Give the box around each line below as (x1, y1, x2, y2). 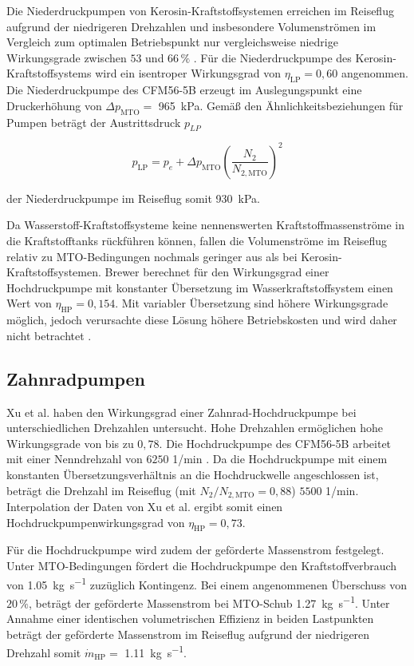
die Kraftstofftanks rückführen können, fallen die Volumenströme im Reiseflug (6, 232, 388, 249)
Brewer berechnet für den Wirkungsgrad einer (104, 264, 329, 280)
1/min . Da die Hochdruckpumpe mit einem (172, 450, 388, 467)
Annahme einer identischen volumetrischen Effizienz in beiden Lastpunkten (6, 610, 374, 627)
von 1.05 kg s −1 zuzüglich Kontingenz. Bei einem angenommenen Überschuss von (6, 573, 407, 593)
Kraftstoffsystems (6, 65, 92, 81)
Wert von (6, 295, 52, 311)
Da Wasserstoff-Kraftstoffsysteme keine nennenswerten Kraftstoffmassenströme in (6, 216, 404, 233)
